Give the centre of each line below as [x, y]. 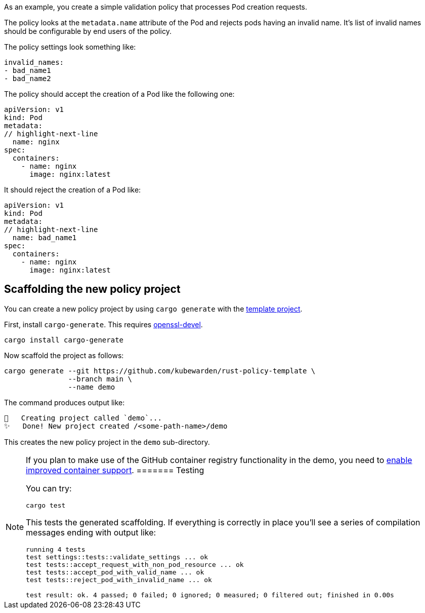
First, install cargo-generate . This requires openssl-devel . [103, 324]
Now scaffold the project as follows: [64, 355]
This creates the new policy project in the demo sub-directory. [107, 442]
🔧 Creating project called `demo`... [83, 418]
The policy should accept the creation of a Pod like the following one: [119, 94]
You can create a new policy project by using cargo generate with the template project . [153, 309]
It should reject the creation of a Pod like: [73, 190]
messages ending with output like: [91, 532]
